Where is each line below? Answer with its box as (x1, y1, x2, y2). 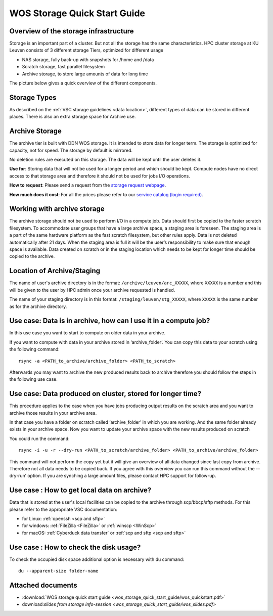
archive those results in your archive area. (9, 410, 97, 416)
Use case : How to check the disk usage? (9, 543, 141, 551)
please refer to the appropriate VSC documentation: (9, 506, 117, 512)
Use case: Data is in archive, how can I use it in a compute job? (9, 317, 210, 325)
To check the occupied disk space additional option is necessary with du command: (9, 556, 185, 562)
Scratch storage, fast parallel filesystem (22, 64, 105, 70)
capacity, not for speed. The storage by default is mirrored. (9, 147, 133, 153)
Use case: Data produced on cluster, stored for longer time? (9, 389, 202, 398)
